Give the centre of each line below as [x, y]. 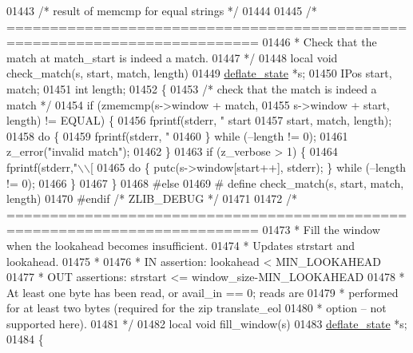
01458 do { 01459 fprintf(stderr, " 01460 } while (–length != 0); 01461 [177, 135]
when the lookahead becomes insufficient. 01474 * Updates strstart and [181, 245]
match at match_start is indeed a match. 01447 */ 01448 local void [172, 57]
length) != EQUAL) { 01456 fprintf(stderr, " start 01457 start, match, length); [199, 120]
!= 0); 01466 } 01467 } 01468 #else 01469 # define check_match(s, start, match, [205, 182]
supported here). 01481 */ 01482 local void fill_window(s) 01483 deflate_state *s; [207, 323]
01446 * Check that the [320, 42]
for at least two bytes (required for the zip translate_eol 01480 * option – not [197, 308]
